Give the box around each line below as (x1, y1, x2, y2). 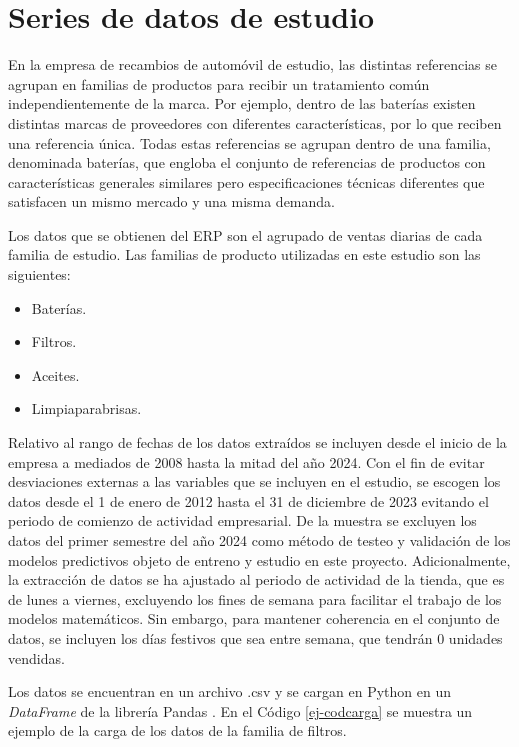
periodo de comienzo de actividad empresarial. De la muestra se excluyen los (8, 510, 477, 531)
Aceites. (31, 364, 80, 385)
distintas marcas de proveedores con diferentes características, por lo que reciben (8, 112, 502, 133)
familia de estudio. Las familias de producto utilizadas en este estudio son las (8, 244, 481, 265)
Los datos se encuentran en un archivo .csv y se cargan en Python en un (8, 681, 452, 702)
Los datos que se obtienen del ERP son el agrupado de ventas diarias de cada (8, 224, 483, 245)
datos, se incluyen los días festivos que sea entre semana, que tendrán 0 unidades (8, 627, 503, 648)
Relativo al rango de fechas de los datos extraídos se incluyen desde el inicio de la (8, 432, 507, 453)
